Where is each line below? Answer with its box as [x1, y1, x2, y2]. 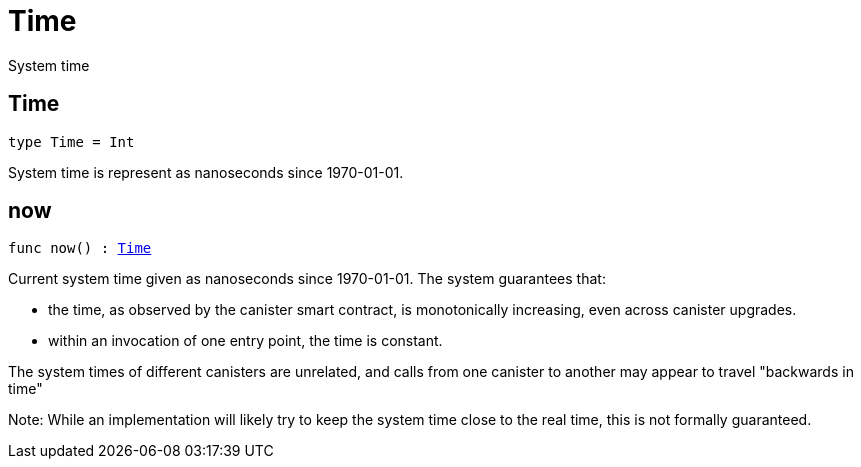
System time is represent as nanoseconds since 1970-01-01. [8, 163, 404, 181]
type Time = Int [8, 133, 135, 150]
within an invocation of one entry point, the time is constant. [48, 332, 443, 350]
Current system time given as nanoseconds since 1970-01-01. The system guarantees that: [8, 270, 606, 288]
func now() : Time [8, 240, 152, 257]
